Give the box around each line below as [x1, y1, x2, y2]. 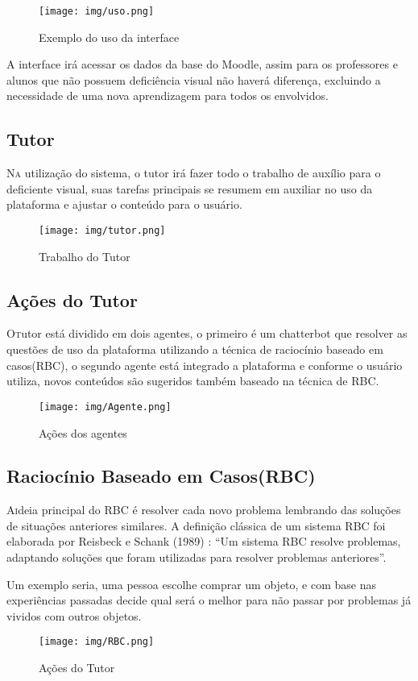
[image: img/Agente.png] [39, 401, 172, 413]
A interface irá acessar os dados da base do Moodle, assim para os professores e [6, 56, 398, 73]
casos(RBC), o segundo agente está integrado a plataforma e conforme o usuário [6, 356, 403, 373]
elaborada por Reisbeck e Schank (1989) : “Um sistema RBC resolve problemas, [6, 533, 401, 550]
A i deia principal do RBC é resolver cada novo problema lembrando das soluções [6, 501, 401, 518]
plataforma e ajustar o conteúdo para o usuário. [6, 196, 242, 213]
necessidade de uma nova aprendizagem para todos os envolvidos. [6, 87, 329, 104]
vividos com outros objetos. [6, 607, 142, 624]
